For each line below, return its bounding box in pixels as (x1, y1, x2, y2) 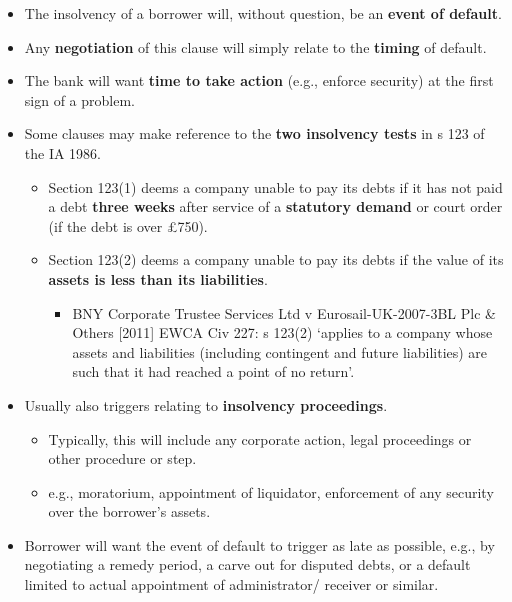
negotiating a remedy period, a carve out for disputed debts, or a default (24, 554, 471, 575)
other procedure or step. (48, 448, 197, 469)
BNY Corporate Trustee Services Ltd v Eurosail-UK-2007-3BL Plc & (72, 302, 496, 323)
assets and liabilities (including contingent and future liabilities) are (72, 341, 488, 362)
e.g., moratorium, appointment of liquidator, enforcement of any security (48, 481, 494, 502)
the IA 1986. (24, 142, 102, 163)
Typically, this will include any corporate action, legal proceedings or (48, 428, 472, 449)
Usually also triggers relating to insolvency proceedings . (24, 394, 388, 415)
